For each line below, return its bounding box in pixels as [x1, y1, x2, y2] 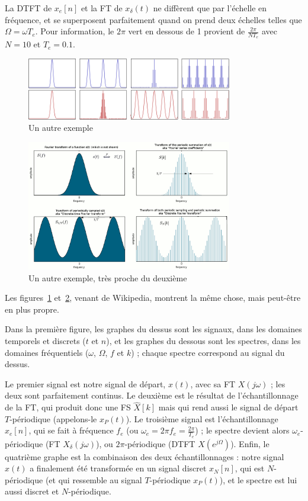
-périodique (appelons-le [9, 412, 97, 425]
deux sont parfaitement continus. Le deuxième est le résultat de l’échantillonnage [5, 389, 299, 402]
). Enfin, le [230, 437, 269, 449]
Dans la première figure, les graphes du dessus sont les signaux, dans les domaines [5, 323, 302, 335]
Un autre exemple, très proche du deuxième [28, 271, 187, 284]
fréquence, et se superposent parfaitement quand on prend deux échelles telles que [5, 13, 302, 25]
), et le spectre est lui [219, 473, 297, 486]
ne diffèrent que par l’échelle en [153, 2, 267, 14]
